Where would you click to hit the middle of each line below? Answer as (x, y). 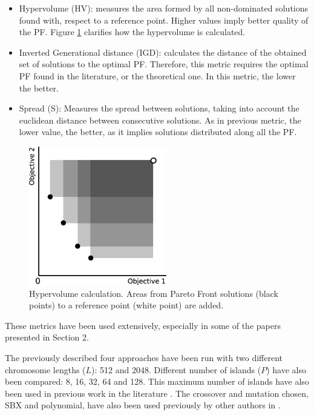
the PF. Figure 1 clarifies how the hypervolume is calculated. (132, 32)
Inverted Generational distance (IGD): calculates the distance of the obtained (163, 52)
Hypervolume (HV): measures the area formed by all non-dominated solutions (164, 8)
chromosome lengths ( (45, 369)
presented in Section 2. (47, 337)
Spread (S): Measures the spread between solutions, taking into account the (159, 108)
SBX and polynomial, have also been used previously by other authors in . (143, 405)
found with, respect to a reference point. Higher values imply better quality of (164, 20)
